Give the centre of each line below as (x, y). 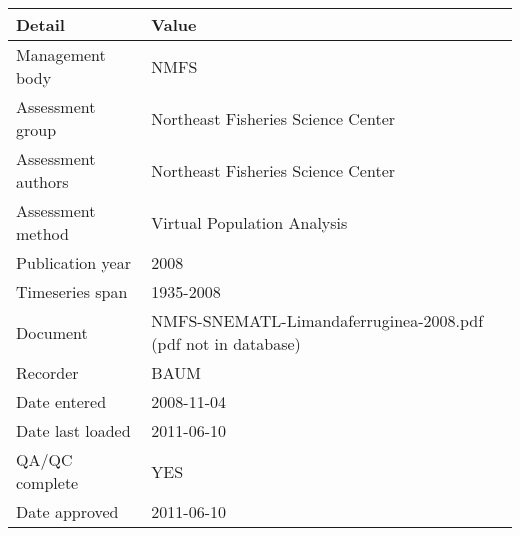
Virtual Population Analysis (249, 222)
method (42, 233)
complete (47, 482)
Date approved (67, 511)
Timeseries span (72, 291)
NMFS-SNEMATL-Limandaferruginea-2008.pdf (317, 320)
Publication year (73, 262)
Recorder (47, 372)
